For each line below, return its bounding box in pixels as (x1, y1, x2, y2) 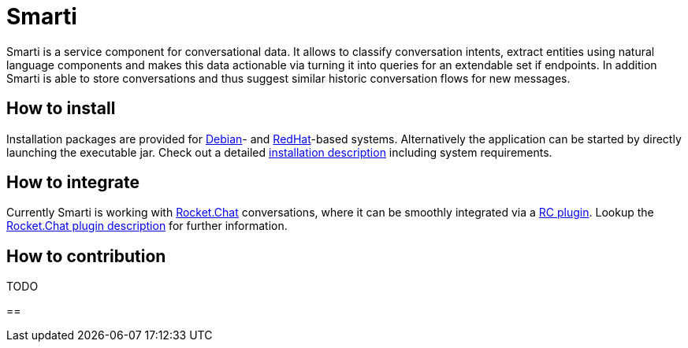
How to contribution (6, 246, 166, 266)
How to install (6, 98, 116, 119)
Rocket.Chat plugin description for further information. (6, 219, 288, 233)
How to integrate (6, 172, 139, 193)
